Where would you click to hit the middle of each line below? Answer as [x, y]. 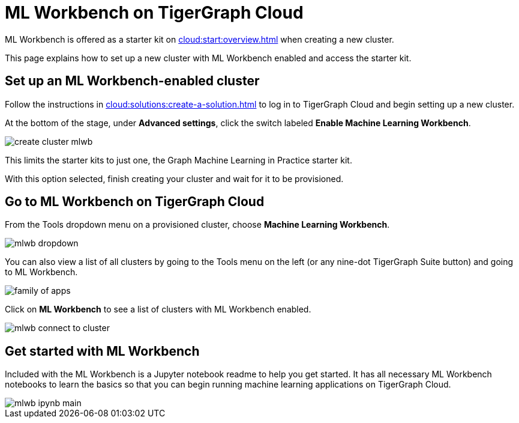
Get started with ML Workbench [102, 351]
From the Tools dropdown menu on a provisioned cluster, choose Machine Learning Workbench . [197, 225]
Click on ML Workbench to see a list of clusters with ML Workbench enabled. [158, 309]
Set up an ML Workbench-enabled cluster [132, 81]
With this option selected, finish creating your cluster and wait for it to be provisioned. [174, 178]
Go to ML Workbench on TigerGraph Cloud [135, 202]
